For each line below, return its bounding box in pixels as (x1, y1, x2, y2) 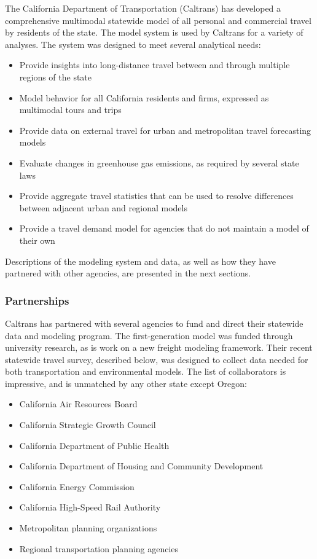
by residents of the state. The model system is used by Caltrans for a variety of (5, 26, 303, 39)
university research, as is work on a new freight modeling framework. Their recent (5, 341, 313, 354)
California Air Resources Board (19, 397, 138, 410)
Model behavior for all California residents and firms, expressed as (19, 91, 269, 104)
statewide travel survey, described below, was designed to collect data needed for (5, 353, 308, 365)
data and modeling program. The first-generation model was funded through (5, 329, 293, 342)
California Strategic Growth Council (19, 418, 156, 431)
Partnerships (5, 292, 69, 308)
